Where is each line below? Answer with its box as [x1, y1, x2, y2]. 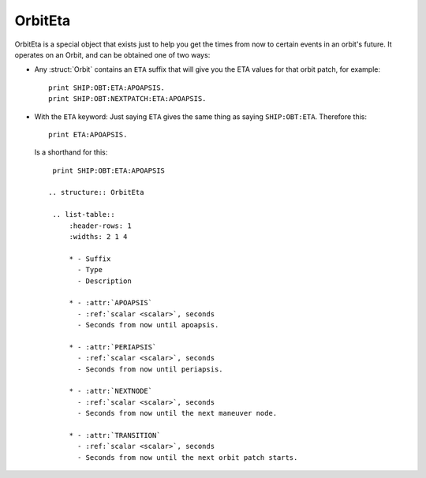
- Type [77, 265, 103, 274]
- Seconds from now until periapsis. [77, 364, 224, 374]
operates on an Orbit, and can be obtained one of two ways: [14, 50, 211, 59]
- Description [77, 276, 132, 286]
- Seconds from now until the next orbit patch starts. [77, 453, 298, 461]
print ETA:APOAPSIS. [48, 130, 128, 139]
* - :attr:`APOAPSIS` [69, 298, 153, 308]
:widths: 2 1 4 [69, 233, 128, 241]
